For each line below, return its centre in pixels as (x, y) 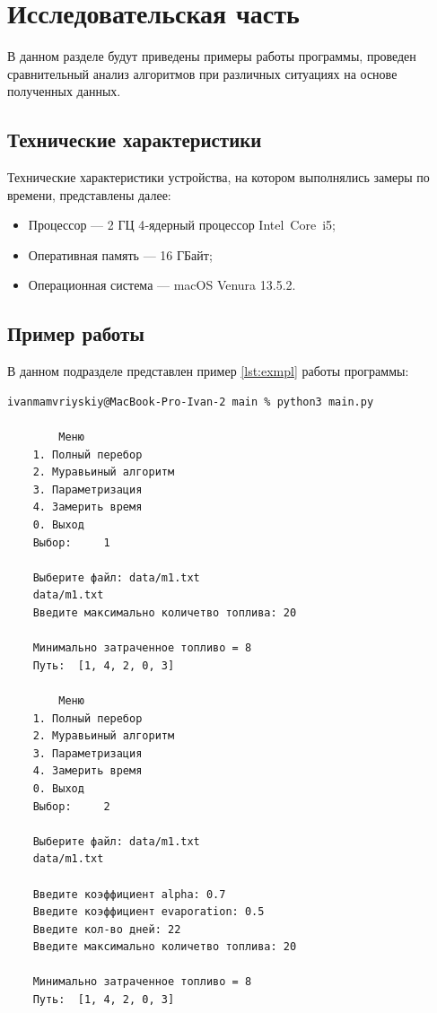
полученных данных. (64, 91)
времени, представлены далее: (89, 194)
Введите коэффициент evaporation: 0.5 (149, 912)
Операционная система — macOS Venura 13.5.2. (162, 285)
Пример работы (76, 333)
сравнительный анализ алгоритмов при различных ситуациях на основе (202, 73)
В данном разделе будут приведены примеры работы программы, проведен (212, 56)
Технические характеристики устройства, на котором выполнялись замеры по (218, 177)
